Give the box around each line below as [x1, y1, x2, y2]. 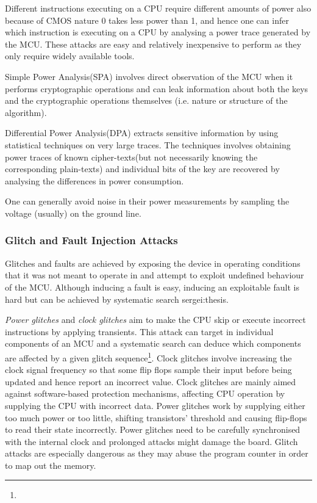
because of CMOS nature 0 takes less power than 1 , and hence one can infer [5, 13, 289, 26]
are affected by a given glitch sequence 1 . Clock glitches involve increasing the [5, 349, 292, 364]
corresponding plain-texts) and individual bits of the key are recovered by [5, 162, 280, 175]
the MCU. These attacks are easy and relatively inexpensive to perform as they [5, 37, 302, 50]
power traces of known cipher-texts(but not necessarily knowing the [5, 150, 258, 163]
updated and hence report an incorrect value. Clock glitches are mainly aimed [5, 375, 296, 388]
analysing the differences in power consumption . [5, 174, 184, 187]
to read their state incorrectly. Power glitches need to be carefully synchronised [5, 423, 301, 436]
